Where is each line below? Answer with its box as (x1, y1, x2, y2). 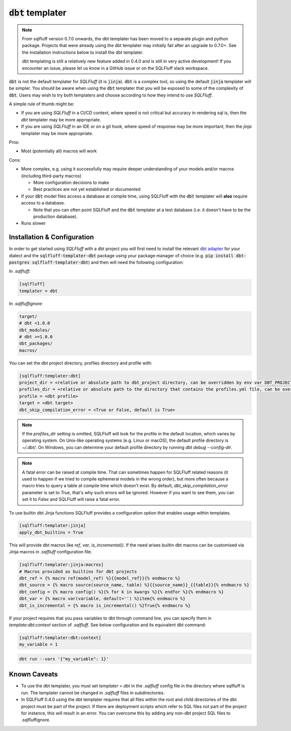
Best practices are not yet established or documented (33, 186, 141, 192)
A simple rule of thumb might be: (9, 101, 75, 107)
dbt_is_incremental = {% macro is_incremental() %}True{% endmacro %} (19, 602, 191, 608)
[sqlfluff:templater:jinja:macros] (19, 562, 104, 567)
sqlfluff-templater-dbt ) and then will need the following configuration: (32, 260, 184, 265)
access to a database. (21, 200, 65, 206)
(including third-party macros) (21, 173, 82, 179)
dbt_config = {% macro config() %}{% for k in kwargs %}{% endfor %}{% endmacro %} (19, 589, 224, 595)
